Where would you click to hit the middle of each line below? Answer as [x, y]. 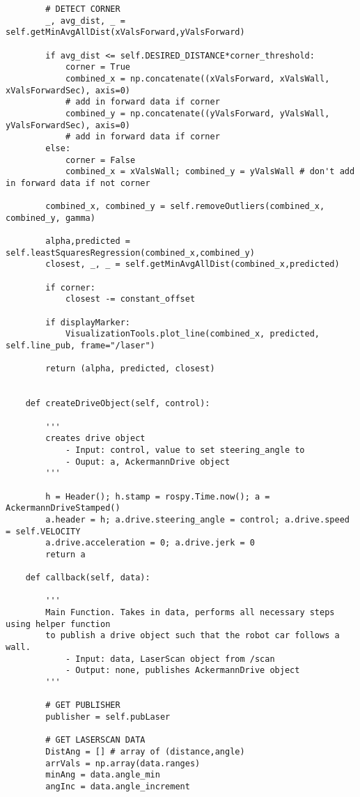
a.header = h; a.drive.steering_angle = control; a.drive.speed [197, 519]
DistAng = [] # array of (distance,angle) [145, 752]
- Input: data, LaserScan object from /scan [170, 659]
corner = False [100, 160]
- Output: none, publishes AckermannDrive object [182, 671]
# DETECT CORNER [83, 9]
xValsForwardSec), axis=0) [68, 90]
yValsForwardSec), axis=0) [68, 125]
